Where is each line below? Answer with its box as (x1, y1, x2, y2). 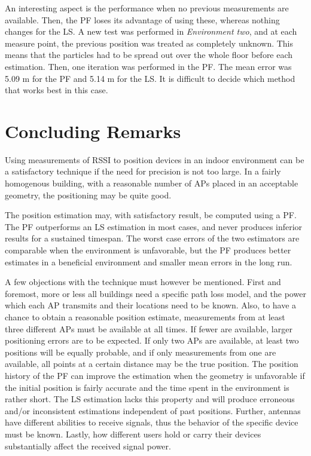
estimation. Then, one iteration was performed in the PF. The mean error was (5, 60, 292, 72)
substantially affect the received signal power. (5, 439, 171, 452)
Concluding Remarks (5, 118, 181, 143)
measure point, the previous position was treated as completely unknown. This (5, 36, 294, 49)
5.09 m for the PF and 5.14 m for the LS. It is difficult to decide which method (5, 72, 295, 84)
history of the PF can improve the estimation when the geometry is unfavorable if (5, 369, 305, 381)
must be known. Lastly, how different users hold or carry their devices (5, 427, 261, 440)
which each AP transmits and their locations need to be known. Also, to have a (5, 299, 297, 311)
